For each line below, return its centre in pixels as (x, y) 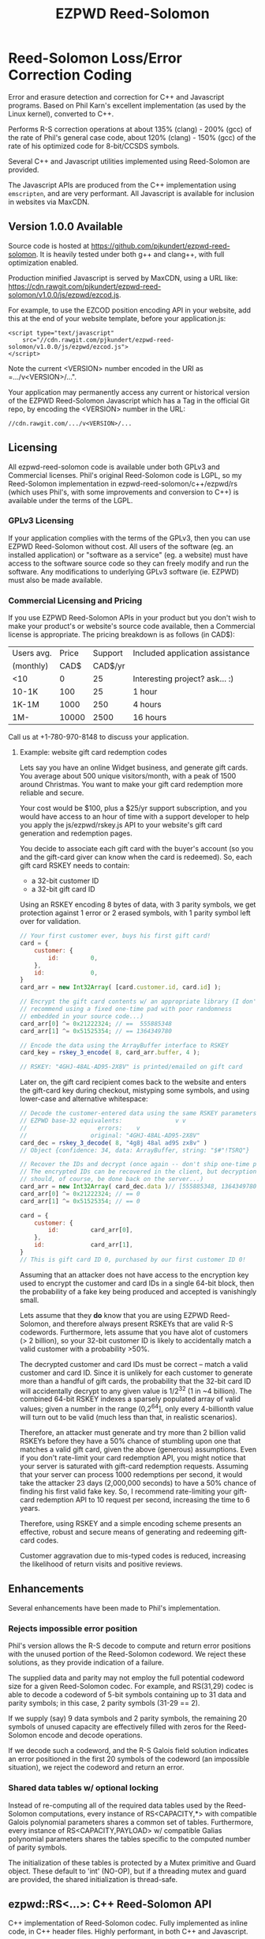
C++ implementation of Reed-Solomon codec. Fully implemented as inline (128, 1923)
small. (29, 1300)
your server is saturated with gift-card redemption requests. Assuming (134, 1466)
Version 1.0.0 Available (66, 227)
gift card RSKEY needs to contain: (75, 865)
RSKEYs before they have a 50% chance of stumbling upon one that (130, 1441)
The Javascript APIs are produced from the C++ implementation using (122, 185)
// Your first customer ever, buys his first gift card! (115, 936)
